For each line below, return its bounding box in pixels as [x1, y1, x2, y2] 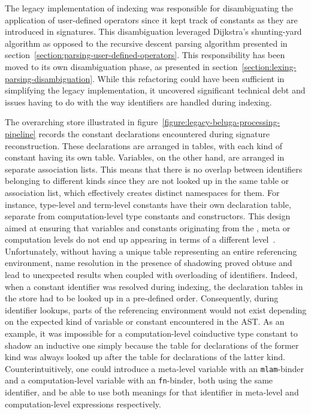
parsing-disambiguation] [5, 72, 93, 84]
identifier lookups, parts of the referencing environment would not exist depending [5, 303, 307, 316]
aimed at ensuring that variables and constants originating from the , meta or [5, 221, 291, 234]
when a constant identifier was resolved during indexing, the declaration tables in [5, 280, 303, 292]
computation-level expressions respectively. [5, 397, 161, 410]
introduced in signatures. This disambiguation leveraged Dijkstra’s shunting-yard [5, 25, 302, 38]
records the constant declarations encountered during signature [38, 127, 270, 140]
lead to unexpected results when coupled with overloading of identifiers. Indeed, [5, 268, 298, 281]
